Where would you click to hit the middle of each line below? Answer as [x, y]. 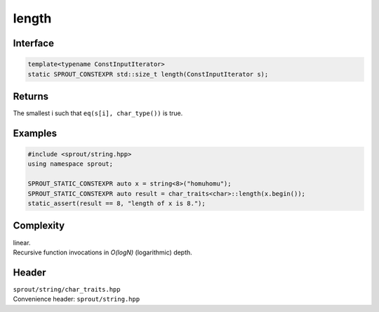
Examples [35, 133]
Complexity [39, 226]
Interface [33, 43]
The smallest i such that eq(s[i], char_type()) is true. [98, 113]
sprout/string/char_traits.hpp [67, 289]
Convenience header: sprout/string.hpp [77, 299]
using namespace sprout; [71, 164]
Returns [31, 96]
